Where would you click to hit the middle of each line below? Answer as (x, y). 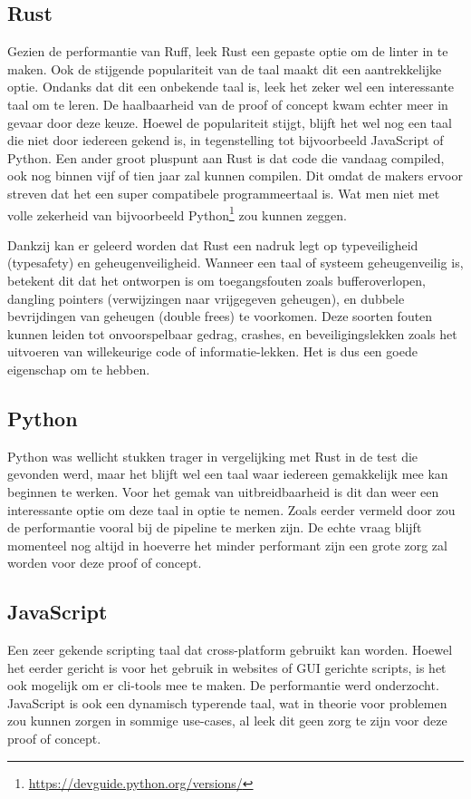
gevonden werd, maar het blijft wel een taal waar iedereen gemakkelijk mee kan (228, 474)
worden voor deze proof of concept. (105, 563)
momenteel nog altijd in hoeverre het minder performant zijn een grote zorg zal (227, 545)
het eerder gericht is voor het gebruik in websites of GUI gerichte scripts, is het (227, 667)
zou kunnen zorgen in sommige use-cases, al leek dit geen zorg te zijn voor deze (227, 721)
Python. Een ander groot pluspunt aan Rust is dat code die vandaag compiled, (226, 157)
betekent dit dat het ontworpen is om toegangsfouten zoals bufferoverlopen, (216, 280)
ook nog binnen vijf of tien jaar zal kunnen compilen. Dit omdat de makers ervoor (235, 175)
